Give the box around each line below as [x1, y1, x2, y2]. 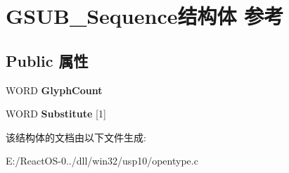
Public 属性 [6, 49, 89, 71]
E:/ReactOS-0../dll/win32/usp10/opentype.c [6, 153, 198, 168]
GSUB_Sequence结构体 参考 [6, 1, 284, 30]
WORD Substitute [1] [6, 106, 106, 121]
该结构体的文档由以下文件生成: [6, 129, 146, 144]
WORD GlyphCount [6, 82, 103, 97]
